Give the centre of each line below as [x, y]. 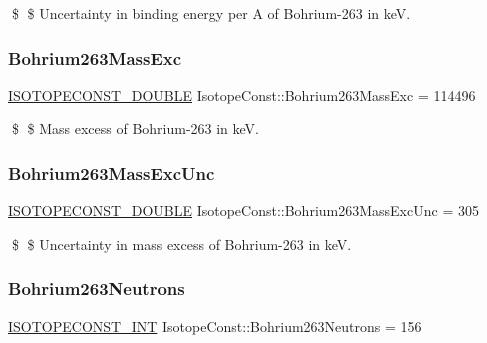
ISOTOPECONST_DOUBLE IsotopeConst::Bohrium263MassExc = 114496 [242, 94]
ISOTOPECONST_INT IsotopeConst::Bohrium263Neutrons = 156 [215, 325]
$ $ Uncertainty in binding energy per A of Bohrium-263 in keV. [211, 13]
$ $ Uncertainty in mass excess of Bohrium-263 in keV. [181, 243]
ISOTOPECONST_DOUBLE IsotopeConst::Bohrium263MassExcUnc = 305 [243, 210]
